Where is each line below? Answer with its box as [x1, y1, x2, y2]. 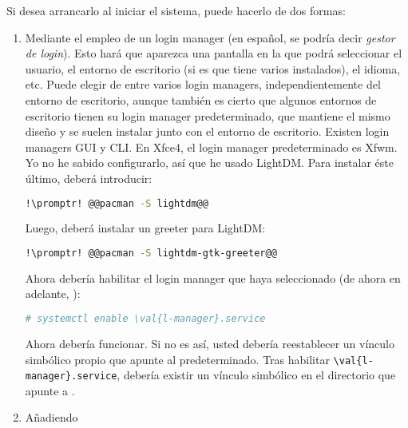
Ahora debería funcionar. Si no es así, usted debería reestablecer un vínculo [25, 335, 394, 351]
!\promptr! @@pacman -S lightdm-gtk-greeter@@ [25, 248, 277, 259]
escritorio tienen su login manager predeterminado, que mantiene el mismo [25, 107, 390, 124]
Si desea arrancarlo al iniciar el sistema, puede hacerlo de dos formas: [6, 2, 346, 18]
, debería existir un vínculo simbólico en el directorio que [117, 367, 396, 383]
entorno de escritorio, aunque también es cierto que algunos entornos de [25, 91, 377, 108]
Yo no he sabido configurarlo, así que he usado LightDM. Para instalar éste [25, 154, 394, 171]
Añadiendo [25, 409, 78, 426]
